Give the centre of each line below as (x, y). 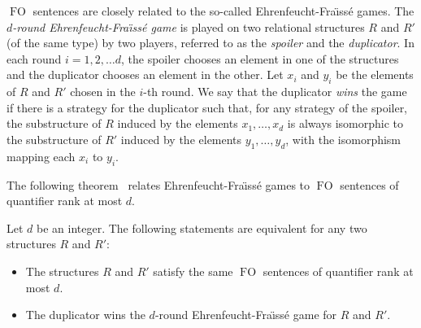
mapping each (41, 156)
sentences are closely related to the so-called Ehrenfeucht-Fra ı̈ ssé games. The (224, 11)
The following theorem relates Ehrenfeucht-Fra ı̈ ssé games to (158, 184)
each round (34, 58)
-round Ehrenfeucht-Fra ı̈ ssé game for (246, 315)
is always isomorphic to (345, 123)
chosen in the (103, 92)
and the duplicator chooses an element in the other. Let (145, 74)
